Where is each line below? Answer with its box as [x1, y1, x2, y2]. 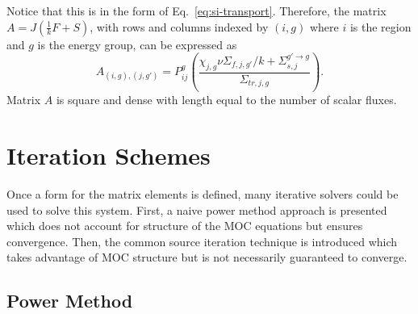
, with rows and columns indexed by [90, 18, 269, 35]
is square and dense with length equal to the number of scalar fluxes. [56, 91, 397, 108]
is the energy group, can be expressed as [37, 36, 237, 52]
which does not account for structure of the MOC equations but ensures [6, 217, 363, 234]
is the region [349, 18, 412, 35]
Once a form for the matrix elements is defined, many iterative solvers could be [6, 186, 399, 203]
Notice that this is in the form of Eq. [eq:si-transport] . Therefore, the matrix [6, 2, 387, 19]
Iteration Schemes [6, 139, 211, 172]
